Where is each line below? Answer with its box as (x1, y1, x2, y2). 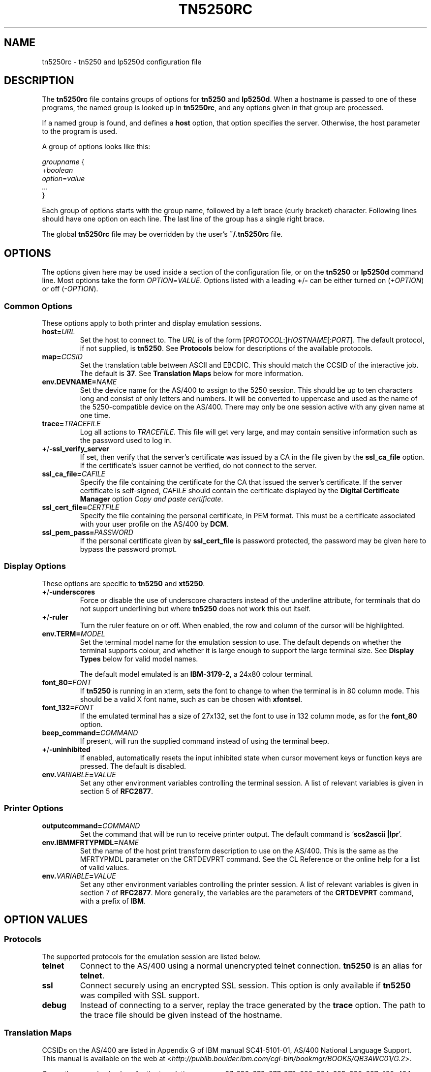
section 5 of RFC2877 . (80, 787, 153, 795)
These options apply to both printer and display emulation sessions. (42, 319, 262, 328)
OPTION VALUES (4, 913, 88, 926)
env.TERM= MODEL (42, 629, 105, 638)
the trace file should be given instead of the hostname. (80, 1009, 282, 1020)
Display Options (4, 561, 66, 571)
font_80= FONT (42, 678, 92, 687)
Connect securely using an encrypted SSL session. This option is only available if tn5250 (80, 980, 411, 990)
